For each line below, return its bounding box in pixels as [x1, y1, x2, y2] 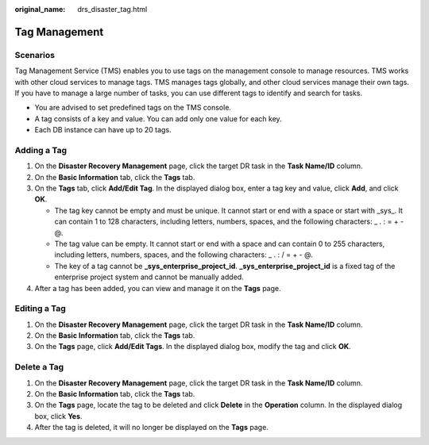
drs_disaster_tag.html [77, 5, 148, 13]
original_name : [14, 5, 66, 13]
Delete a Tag [14, 362, 64, 373]
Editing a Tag [14, 303, 67, 314]
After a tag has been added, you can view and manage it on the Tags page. [34, 283, 281, 293]
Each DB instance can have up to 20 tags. [34, 125, 172, 135]
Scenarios [14, 49, 56, 60]
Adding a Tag [14, 144, 68, 155]
